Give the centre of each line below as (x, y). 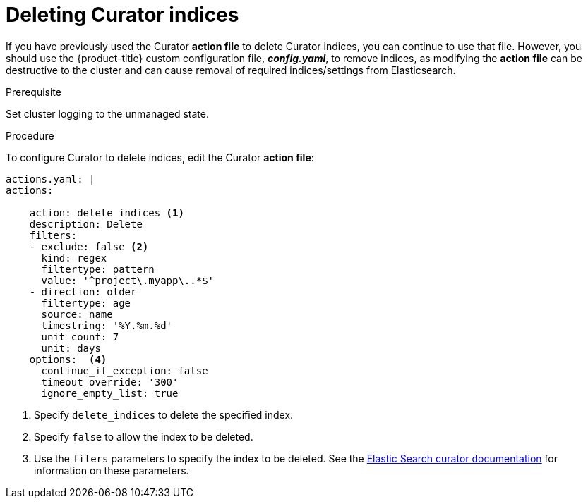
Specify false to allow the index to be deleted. (144, 436)
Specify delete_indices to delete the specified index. (164, 414)
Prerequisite (34, 92)
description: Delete (86, 224)
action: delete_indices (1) (107, 213)
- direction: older (83, 291)
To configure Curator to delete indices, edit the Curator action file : (160, 157)
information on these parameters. (112, 470)
